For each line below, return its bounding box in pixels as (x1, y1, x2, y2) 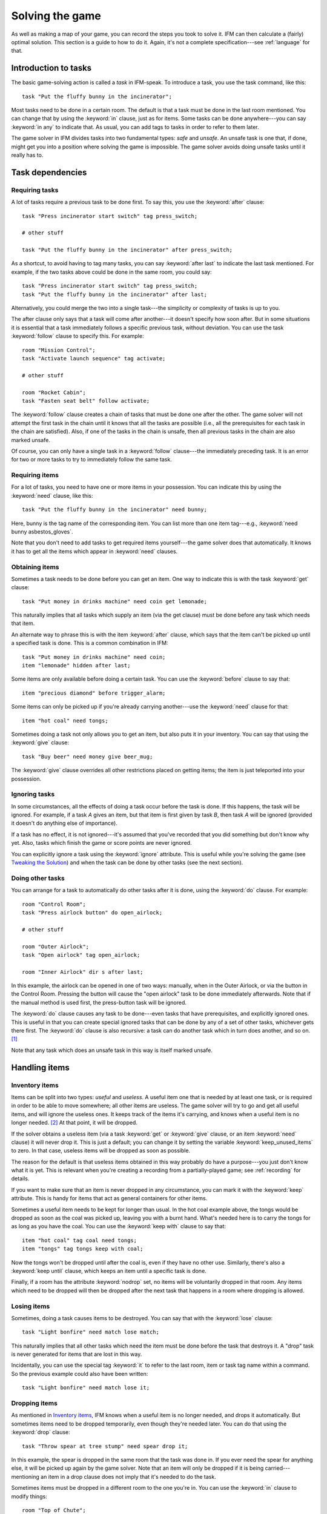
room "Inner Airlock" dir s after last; (22, 968, 144, 975)
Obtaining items (11, 563, 60, 571)
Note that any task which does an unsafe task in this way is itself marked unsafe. (11, 1046, 213, 1054)
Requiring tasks (11, 185, 59, 194)
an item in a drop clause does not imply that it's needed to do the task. (40, 1473, 216, 1480)
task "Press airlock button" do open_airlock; (22, 909, 163, 916)
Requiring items (11, 471, 59, 480)
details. (11, 1175, 30, 1182)
